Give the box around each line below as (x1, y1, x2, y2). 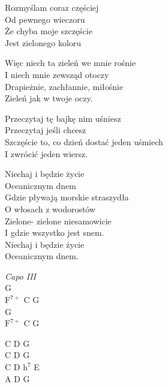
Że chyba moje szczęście (5, 25, 92, 37)
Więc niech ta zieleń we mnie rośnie (5, 56, 136, 69)
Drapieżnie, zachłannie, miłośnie (5, 80, 124, 92)
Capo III (5, 269, 36, 282)
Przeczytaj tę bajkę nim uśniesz (5, 112, 121, 124)
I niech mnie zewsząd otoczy (5, 68, 109, 80)
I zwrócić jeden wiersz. (5, 147, 88, 160)
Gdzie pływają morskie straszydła (5, 191, 129, 203)
